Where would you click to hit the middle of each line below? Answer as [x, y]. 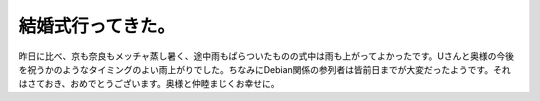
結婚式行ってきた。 [96, 26]
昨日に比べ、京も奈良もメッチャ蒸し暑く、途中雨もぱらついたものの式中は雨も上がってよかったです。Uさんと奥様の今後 [266, 56]
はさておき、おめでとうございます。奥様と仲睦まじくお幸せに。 [149, 84]
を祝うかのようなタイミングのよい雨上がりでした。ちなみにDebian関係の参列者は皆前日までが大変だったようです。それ [264, 69]
